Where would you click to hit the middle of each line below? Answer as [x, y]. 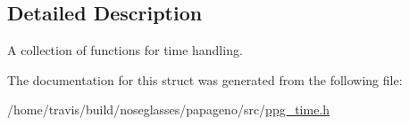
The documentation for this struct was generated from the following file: [205, 79]
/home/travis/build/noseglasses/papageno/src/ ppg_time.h [169, 109]
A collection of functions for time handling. [125, 50]
